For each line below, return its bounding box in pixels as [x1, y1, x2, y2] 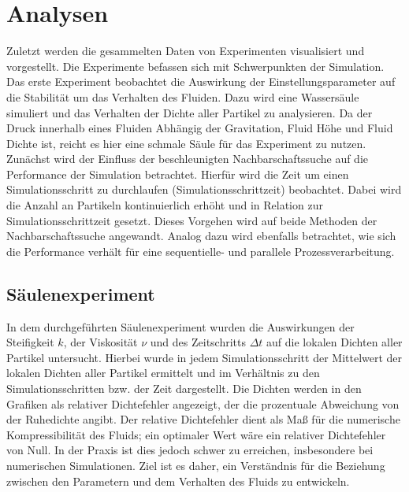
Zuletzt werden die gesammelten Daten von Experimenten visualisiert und [6, 43, 365, 59]
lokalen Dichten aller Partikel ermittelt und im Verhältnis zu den [6, 364, 320, 381]
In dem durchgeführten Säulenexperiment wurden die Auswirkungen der [6, 318, 355, 335]
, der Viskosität [63, 334, 138, 350]
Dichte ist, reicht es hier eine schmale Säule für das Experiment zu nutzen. [6, 135, 366, 151]
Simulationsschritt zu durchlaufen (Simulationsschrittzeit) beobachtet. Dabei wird [6, 181, 402, 198]
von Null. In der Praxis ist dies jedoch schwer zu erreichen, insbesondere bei [6, 442, 374, 458]
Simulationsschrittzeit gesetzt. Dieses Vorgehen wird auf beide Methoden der [6, 212, 377, 228]
